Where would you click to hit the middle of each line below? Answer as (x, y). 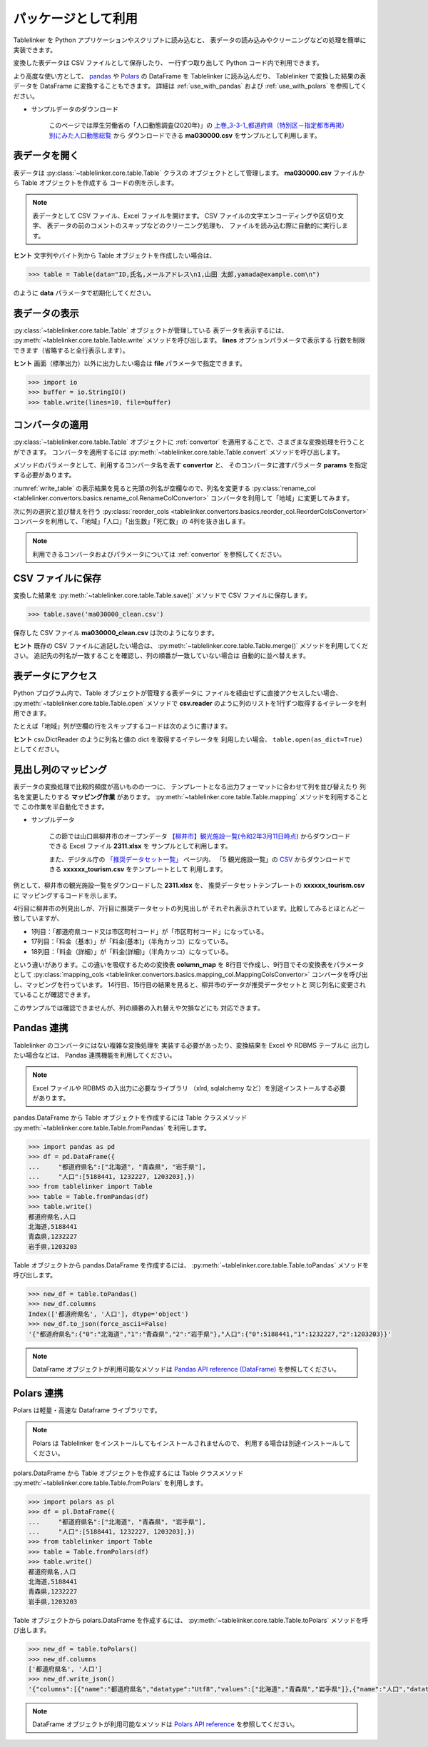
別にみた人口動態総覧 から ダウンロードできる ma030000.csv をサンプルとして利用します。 (185, 135)
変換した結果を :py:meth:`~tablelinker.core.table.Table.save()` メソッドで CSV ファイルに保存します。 (162, 595)
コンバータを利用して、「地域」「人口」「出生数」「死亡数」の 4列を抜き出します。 (131, 521)
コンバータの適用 (51, 425)
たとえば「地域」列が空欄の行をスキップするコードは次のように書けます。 (122, 726)
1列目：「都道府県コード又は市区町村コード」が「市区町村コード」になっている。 (149, 931)
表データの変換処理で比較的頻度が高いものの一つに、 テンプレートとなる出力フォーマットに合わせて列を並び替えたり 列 (190, 787)
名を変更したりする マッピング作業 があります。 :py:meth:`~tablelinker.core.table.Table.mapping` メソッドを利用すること (191, 796)
